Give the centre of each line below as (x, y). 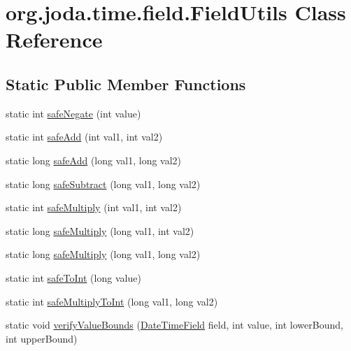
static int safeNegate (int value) (73, 113)
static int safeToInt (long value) (73, 277)
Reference (54, 40)
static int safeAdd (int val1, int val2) (84, 137)
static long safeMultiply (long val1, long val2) (103, 254)
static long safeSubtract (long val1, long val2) (103, 184)
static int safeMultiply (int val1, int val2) (94, 207)
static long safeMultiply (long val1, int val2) (100, 230)
